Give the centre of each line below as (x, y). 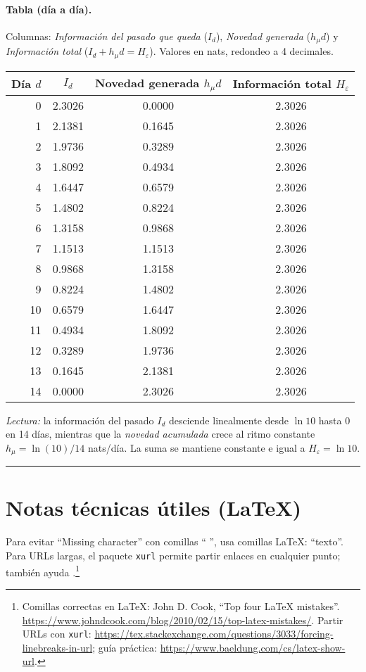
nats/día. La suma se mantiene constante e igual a (197, 447)
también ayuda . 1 (43, 571)
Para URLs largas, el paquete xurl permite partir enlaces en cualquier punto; (173, 555)
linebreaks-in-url (57, 647)
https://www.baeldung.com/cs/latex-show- (253, 647)
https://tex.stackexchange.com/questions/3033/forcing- (214, 634)
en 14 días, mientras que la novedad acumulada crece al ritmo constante (160, 434)
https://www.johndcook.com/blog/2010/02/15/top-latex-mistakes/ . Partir (183, 620)
